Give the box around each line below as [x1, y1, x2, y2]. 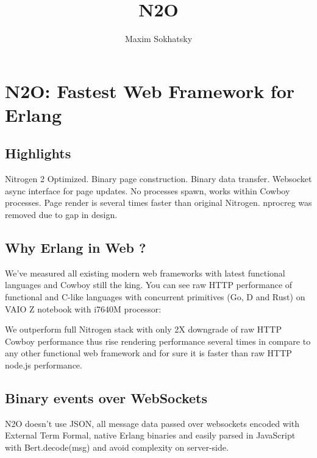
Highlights [5, 144, 71, 163]
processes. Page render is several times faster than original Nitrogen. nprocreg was [5, 196, 312, 209]
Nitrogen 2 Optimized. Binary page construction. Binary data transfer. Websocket [5, 172, 312, 185]
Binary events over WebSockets [5, 389, 207, 407]
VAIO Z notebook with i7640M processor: [5, 302, 162, 315]
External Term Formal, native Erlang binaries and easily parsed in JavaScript [5, 429, 296, 442]
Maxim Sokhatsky [124, 32, 193, 45]
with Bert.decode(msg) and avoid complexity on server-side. [5, 441, 229, 454]
